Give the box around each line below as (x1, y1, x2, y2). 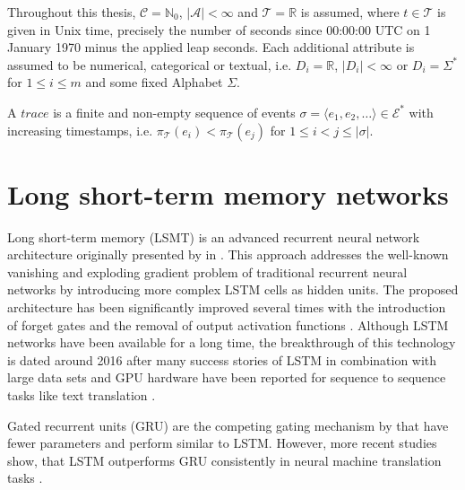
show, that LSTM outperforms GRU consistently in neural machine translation (7, 451, 442, 469)
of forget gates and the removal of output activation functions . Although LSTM (7, 315, 449, 334)
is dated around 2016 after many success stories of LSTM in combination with (7, 350, 437, 369)
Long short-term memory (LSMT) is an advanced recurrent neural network (7, 227, 420, 246)
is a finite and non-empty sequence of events (53, 102, 296, 121)
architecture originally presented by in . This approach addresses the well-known (7, 245, 449, 264)
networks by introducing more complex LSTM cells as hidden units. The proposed (7, 280, 459, 299)
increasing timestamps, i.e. (7, 120, 153, 139)
